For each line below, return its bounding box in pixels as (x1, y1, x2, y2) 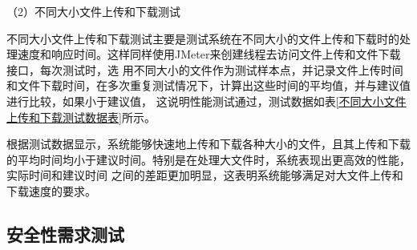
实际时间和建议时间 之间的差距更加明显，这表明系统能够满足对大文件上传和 (6, 167, 403, 183)
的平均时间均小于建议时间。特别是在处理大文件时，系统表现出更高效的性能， (6, 151, 411, 167)
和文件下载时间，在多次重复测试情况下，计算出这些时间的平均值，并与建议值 (6, 77, 411, 94)
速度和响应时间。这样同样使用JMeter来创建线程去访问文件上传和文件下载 (17, 46, 401, 62)
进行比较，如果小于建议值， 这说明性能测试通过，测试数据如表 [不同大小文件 (6, 92, 407, 109)
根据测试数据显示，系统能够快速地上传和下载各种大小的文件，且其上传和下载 (6, 135, 411, 152)
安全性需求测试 (6, 221, 124, 246)
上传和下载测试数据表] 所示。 (6, 108, 156, 125)
